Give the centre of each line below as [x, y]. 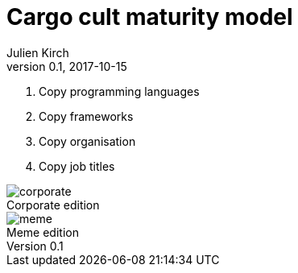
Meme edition [43, 232]
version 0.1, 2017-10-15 [67, 66]
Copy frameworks [86, 116]
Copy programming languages [119, 91]
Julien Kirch [38, 52]
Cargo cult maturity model [150, 17]
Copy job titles [77, 166]
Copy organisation [87, 141]
